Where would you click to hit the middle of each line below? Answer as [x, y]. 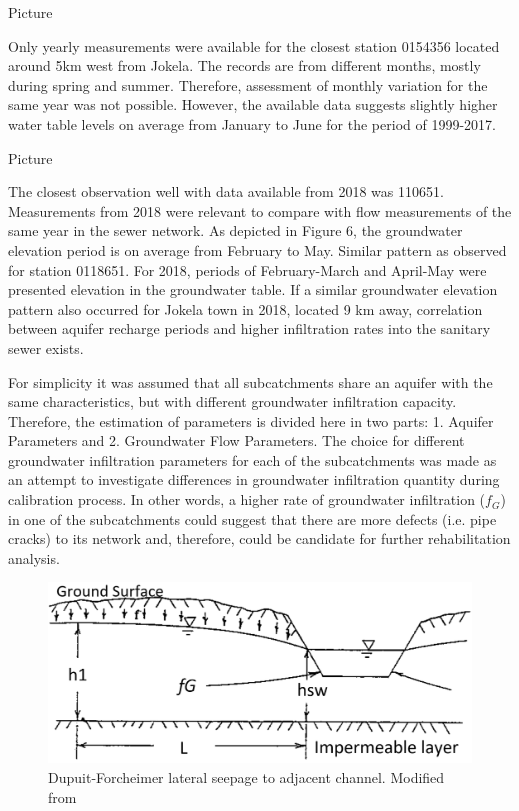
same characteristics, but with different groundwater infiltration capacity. [232, 401]
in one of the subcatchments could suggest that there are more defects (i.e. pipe [252, 518]
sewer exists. [46, 347]
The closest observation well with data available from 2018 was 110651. [226, 191]
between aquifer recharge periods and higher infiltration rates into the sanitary [249, 328]
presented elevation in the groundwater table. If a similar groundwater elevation [253, 289]
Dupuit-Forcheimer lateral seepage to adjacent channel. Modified [246, 776]
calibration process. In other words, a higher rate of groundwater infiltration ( [247, 499]
